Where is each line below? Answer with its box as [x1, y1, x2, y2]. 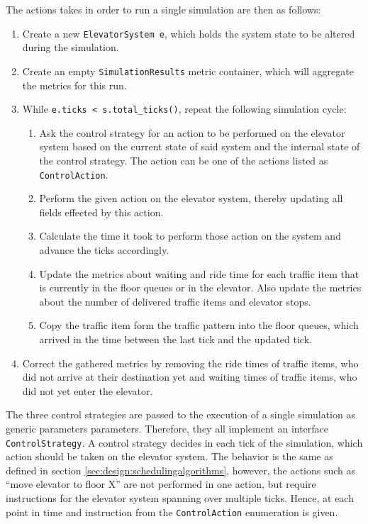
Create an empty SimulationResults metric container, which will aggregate [22, 63, 354, 78]
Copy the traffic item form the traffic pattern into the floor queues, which [39, 318, 359, 333]
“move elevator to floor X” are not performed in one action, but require [6, 476, 316, 491]
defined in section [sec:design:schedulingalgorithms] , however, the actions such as [6, 462, 356, 477]
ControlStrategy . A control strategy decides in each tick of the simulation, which [6, 435, 363, 450]
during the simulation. [22, 40, 119, 55]
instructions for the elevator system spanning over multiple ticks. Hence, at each [6, 490, 354, 505]
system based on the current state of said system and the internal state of [39, 139, 360, 154]
